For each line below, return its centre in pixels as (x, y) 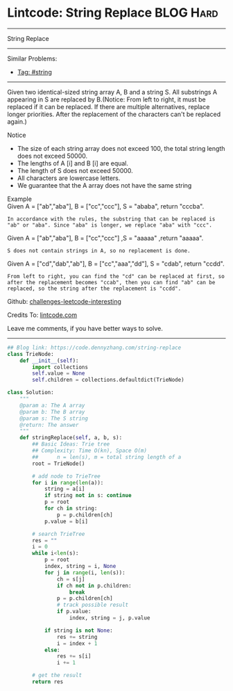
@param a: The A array (52, 405)
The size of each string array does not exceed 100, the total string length (121, 148)
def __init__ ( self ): (49, 360)
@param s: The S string (54, 418)
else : (52, 650)
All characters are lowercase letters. (69, 178)
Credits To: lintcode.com (42, 315)
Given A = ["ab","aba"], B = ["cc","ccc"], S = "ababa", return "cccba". (106, 206)
